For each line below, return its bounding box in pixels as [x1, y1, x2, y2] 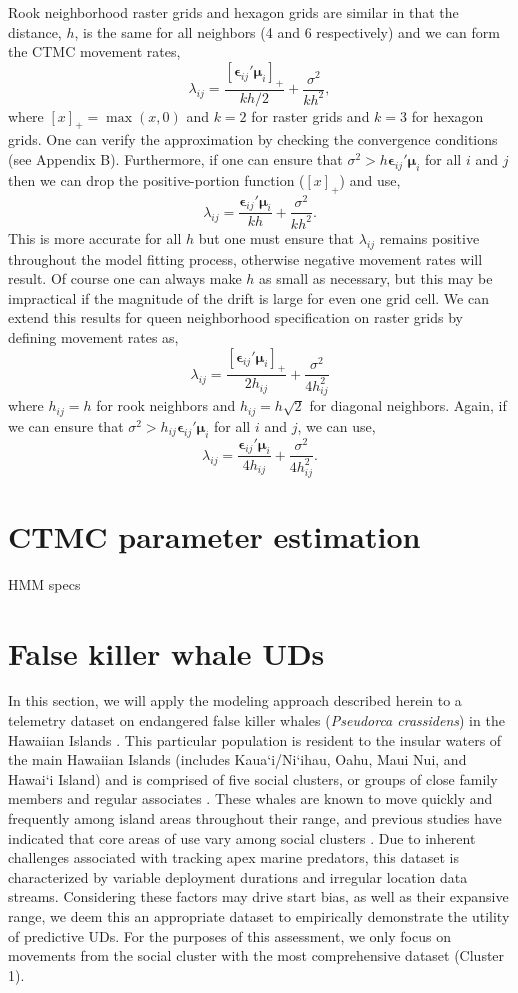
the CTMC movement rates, [8, 41, 181, 62]
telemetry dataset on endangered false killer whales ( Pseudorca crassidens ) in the [8, 710, 505, 731]
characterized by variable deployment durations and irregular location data [8, 866, 468, 887]
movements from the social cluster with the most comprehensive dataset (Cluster [8, 945, 505, 966]
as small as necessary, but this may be [259, 268, 493, 289]
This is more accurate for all [8, 227, 182, 248]
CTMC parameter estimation [8, 515, 421, 556]
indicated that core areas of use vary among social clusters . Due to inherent [8, 827, 476, 848]
